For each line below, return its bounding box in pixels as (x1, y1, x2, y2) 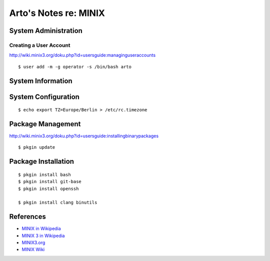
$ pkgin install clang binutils (18, 200, 97, 206)
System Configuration (9, 92, 80, 101)
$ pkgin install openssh (18, 186, 79, 192)
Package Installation (9, 157, 74, 166)
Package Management (9, 120, 81, 128)
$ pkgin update (18, 145, 55, 150)
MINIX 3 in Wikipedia (21, 233, 65, 239)
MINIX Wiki (21, 247, 45, 253)
